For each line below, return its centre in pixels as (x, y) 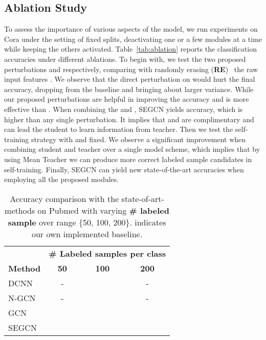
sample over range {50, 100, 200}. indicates (87, 222)
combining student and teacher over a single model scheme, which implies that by (132, 149)
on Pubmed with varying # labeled (103, 210)
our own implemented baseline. (87, 234)
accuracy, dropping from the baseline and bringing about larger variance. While (129, 89)
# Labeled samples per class (107, 253)
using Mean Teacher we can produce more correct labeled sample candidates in (128, 159)
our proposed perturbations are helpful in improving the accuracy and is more (127, 99)
